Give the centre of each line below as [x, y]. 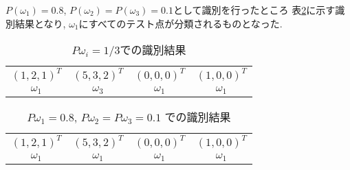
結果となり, [40, 23]
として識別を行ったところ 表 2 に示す [254, 10]
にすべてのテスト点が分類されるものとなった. [181, 23]
